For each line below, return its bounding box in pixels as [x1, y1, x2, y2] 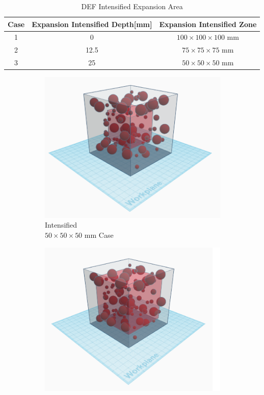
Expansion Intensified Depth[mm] [32, 18, 152, 29]
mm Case [84, 230, 114, 240]
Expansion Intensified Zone [159, 18, 257, 29]
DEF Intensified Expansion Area [81, 1, 183, 11]
